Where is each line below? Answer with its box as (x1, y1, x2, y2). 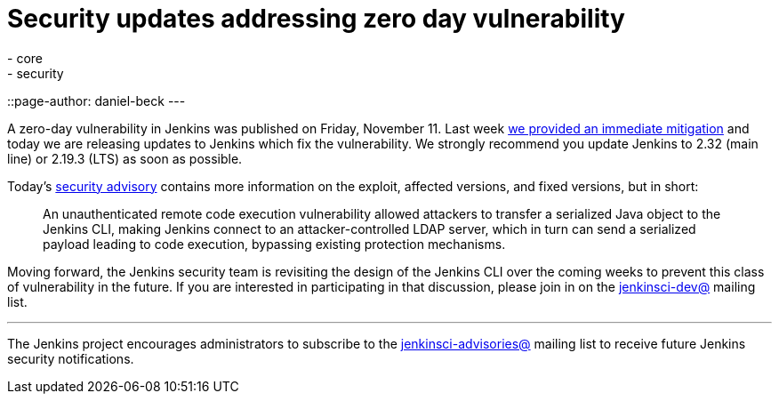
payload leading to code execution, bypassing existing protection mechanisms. (43, 236, 506, 252)
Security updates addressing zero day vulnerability (7, 4, 625, 34)
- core (7, 50, 43, 66)
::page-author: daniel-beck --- (7, 92, 186, 108)
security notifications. (7, 350, 134, 366)
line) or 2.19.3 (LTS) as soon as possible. (7, 150, 243, 166)
